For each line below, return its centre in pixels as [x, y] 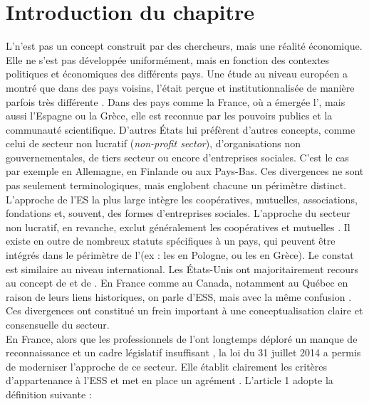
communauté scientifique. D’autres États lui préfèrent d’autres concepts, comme [181, 129]
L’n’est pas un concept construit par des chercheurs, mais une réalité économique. [184, 46]
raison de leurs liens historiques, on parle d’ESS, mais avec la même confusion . [179, 296]
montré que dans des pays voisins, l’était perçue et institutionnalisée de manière [180, 87]
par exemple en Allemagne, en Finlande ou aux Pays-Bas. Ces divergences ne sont [185, 171]
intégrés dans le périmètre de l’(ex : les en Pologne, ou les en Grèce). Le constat [180, 255]
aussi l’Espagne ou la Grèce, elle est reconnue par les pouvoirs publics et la [169, 116]
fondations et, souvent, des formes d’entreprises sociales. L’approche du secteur [178, 213]
